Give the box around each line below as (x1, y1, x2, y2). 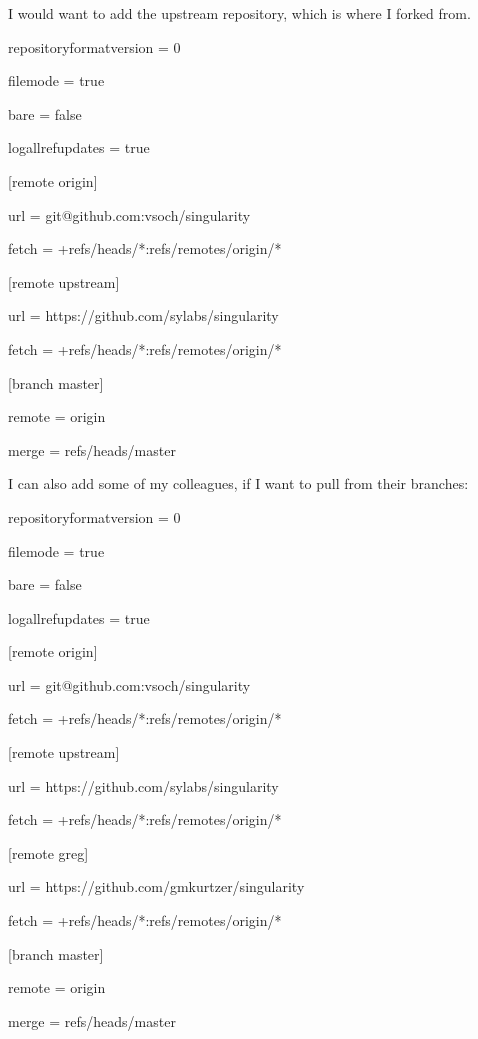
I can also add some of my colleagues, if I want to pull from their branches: (8, 473, 469, 494)
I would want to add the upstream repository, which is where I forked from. (8, 3, 471, 23)
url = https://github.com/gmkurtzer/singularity (8, 876, 305, 897)
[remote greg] (8, 842, 89, 863)
